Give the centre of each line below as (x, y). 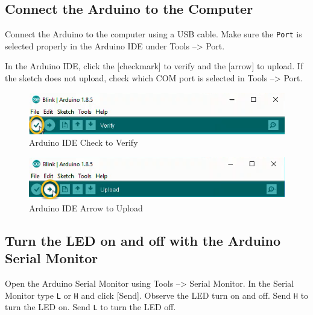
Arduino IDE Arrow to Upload (86, 207)
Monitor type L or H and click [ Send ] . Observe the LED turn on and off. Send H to (157, 295)
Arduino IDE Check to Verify (84, 142)
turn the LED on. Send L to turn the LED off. (90, 307)
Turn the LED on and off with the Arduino (143, 240)
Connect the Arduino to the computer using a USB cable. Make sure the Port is (153, 34)
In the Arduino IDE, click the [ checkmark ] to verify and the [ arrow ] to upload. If (154, 66)
